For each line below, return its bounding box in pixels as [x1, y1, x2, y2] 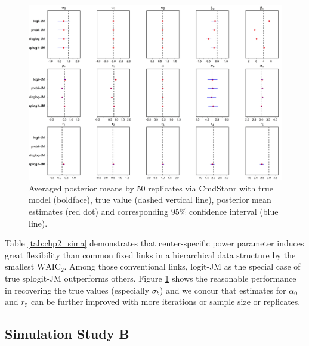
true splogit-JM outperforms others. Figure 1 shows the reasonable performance [5, 271, 296, 284]
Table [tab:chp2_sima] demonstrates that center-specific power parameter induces [5, 237, 304, 249]
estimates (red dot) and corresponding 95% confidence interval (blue [29, 205, 279, 217]
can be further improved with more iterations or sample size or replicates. [30, 295, 301, 308]
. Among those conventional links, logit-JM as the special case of [64, 260, 301, 273]
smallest [5, 260, 35, 273]
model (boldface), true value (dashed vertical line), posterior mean [29, 193, 271, 206]
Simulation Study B [5, 325, 129, 343]
